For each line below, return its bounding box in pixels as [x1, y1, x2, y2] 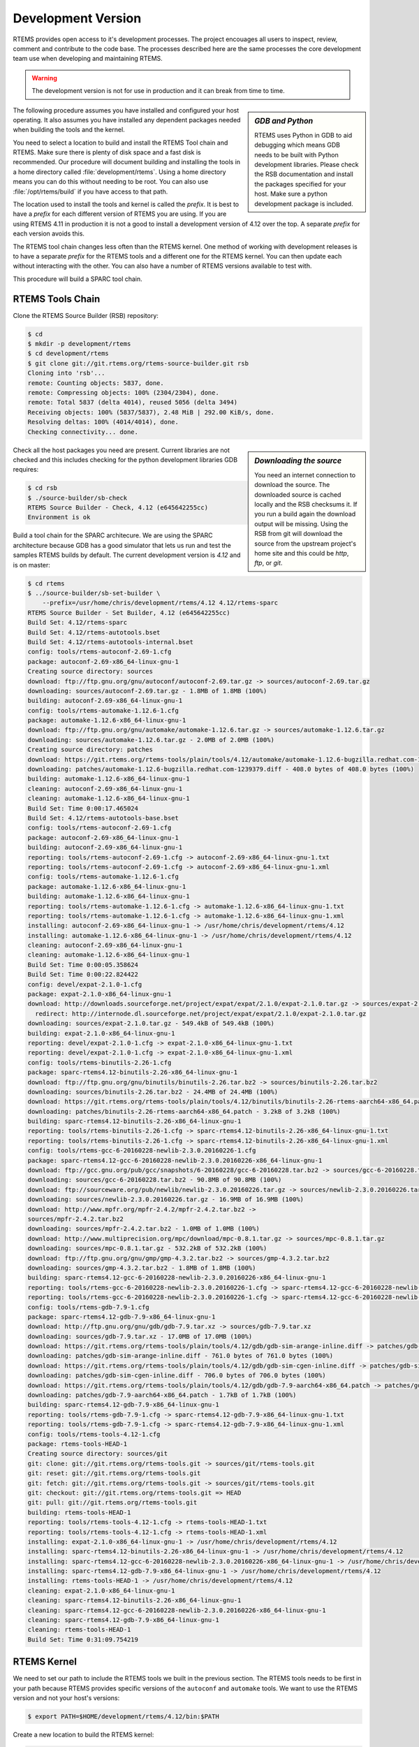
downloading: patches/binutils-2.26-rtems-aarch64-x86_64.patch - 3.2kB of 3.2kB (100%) [27, 1108, 341, 1115]
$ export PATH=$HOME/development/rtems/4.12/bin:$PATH [27, 1713, 219, 1720]
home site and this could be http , [254, 549, 349, 557]
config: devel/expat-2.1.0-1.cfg [27, 980, 142, 988]
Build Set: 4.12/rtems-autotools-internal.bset [27, 638, 193, 646]
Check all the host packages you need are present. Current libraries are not [13, 446, 230, 454]
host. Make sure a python [254, 189, 328, 198]
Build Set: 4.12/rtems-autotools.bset [27, 628, 161, 636]
